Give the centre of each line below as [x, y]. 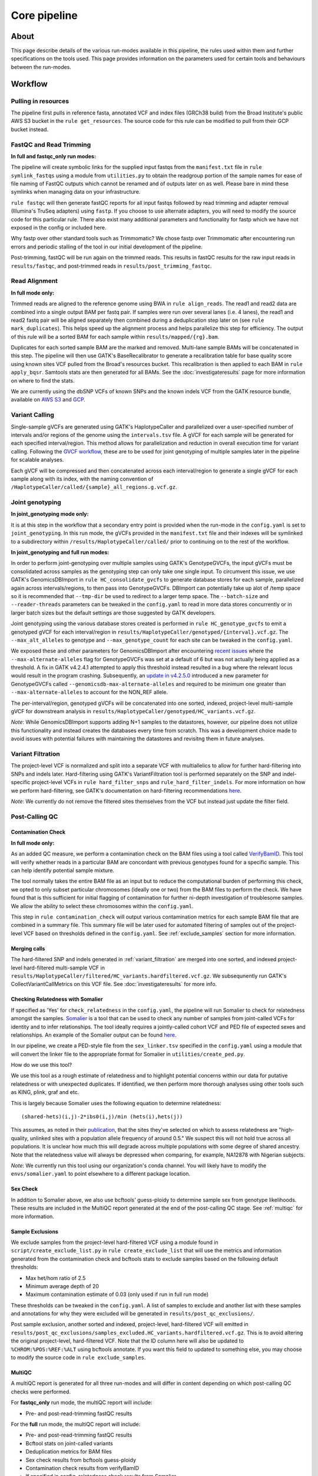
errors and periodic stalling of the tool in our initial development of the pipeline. [107, 246]
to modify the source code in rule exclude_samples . [78, 1357]
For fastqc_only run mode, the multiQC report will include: [82, 1403]
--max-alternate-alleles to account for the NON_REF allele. [89, 692]
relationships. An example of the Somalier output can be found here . [94, 1035]
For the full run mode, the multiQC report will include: [76, 1424]
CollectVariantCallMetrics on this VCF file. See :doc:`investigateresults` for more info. [114, 984]
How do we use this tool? [42, 1065]
